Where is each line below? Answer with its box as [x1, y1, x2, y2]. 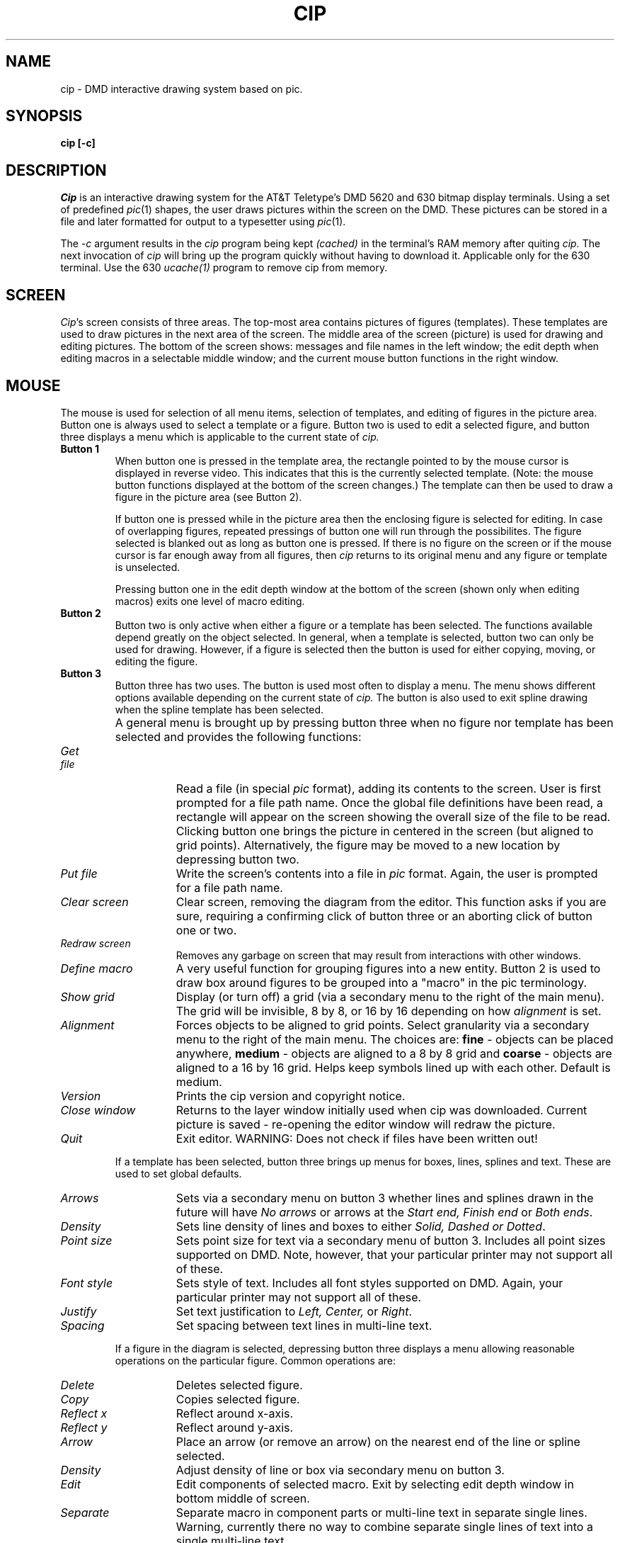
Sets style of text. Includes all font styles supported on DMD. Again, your [176, 1275, 563, 1290]
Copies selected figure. [176, 1391, 300, 1406]
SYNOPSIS [6, 107, 83, 125]
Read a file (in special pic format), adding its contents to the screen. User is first [176, 781, 602, 796]
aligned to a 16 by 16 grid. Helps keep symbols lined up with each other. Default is [176, 1060, 611, 1075]
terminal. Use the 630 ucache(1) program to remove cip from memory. [60, 261, 388, 274]
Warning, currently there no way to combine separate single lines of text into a [176, 1519, 593, 1534]
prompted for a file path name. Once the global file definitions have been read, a [176, 795, 603, 810]
